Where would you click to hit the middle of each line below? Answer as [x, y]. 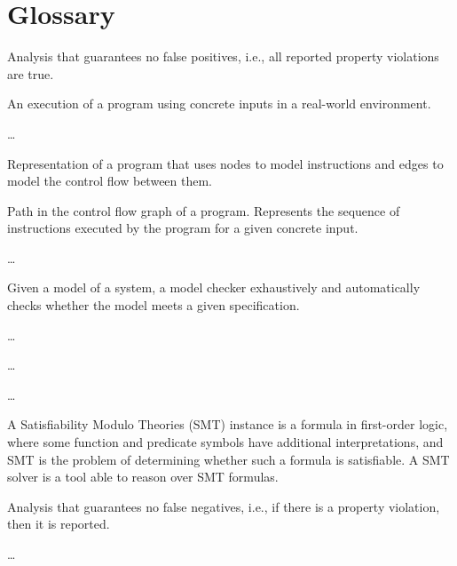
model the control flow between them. [110, 181]
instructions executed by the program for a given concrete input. [183, 228]
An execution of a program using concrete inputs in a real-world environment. [219, 104]
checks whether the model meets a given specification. [154, 305]
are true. [31, 73]
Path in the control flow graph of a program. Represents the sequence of [204, 210]
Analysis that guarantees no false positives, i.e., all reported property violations [223, 56]
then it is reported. [59, 524]
